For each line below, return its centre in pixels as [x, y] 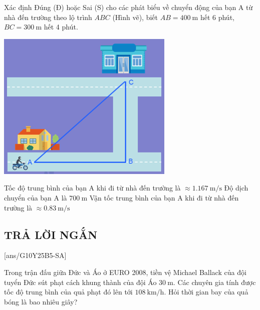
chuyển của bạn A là [36, 197]
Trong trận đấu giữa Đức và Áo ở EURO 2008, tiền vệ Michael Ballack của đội [125, 272]
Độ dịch [236, 188]
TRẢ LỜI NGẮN [51, 234]
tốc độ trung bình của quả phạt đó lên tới [68, 292]
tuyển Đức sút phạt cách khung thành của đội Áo [80, 282]
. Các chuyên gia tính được [214, 282]
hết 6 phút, [217, 17]
